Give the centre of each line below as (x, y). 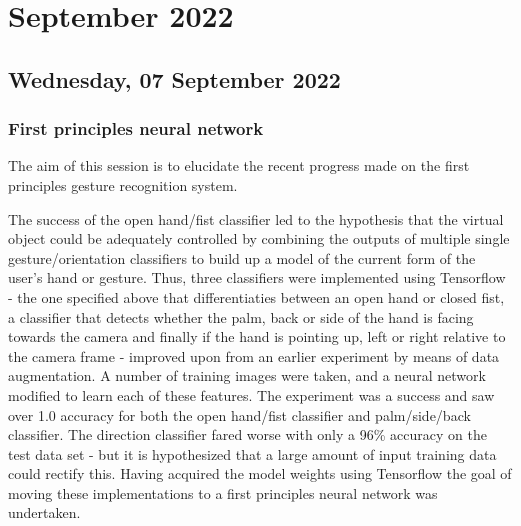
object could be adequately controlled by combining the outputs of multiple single (259, 238)
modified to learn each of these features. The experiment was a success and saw (251, 394)
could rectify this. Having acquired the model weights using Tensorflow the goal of (260, 473)
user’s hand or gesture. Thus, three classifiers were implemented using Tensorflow (257, 277)
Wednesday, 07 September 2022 (174, 78)
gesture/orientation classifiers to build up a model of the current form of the (242, 257)
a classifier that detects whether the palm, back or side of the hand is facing (241, 316)
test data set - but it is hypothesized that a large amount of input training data (252, 453)
